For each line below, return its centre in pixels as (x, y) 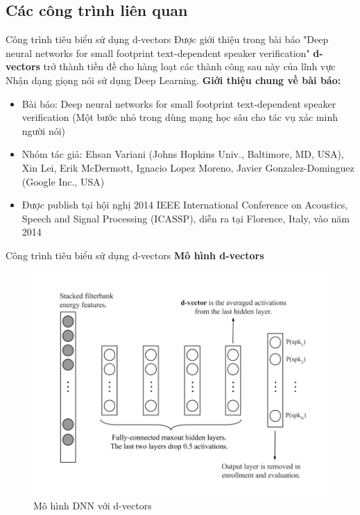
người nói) (44, 130)
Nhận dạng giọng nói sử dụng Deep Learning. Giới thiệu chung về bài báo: (173, 80)
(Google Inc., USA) (63, 181)
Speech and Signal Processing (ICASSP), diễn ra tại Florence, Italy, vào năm (186, 218)
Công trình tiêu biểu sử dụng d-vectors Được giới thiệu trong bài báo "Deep (167, 39)
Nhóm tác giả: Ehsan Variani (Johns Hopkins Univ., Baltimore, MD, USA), (183, 154)
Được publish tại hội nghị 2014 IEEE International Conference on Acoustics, (185, 205)
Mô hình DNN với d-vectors (93, 505)
